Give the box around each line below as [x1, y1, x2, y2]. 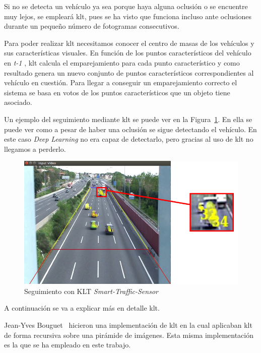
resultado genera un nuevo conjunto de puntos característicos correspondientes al [4, 67, 254, 78]
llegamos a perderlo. [4, 143, 66, 154]
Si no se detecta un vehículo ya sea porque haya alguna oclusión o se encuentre [4, 1, 248, 11]
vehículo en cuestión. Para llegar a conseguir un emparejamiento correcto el [4, 77, 237, 88]
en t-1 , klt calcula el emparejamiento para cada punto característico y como [4, 57, 240, 68]
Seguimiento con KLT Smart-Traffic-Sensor [24, 285, 158, 296]
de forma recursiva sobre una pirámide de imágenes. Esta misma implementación [4, 329, 254, 340]
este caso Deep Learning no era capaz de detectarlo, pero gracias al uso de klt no [4, 134, 253, 144]
